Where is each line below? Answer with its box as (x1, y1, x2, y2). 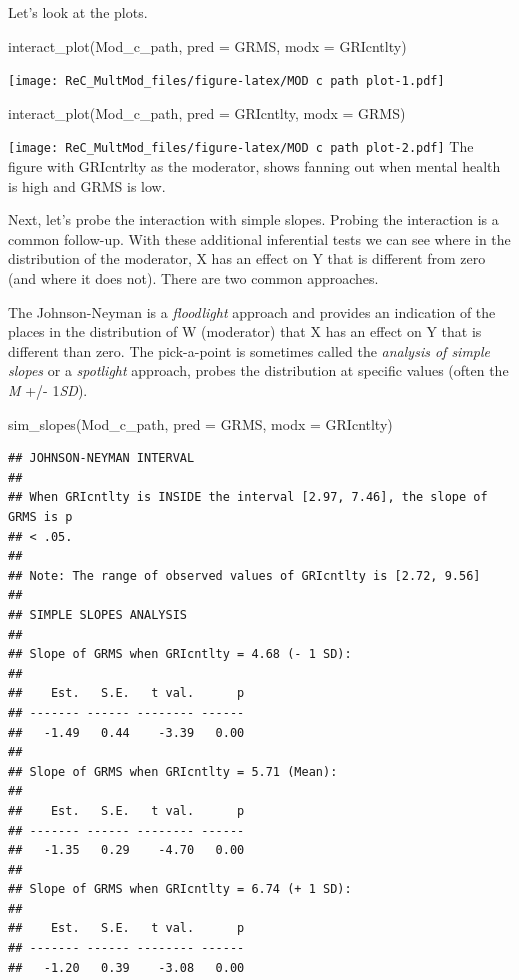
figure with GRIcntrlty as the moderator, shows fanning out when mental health (8, 156, 501, 177)
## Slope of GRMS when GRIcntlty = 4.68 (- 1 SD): (8, 647, 352, 662)
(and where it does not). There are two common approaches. (8, 268, 379, 289)
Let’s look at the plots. (8, 2, 148, 22)
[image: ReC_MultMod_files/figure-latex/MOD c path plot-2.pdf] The (8, 136, 474, 157)
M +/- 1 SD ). (8, 380, 88, 401)
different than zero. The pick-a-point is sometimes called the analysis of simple (8, 340, 491, 361)
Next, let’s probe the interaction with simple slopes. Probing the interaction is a (8, 209, 499, 230)
